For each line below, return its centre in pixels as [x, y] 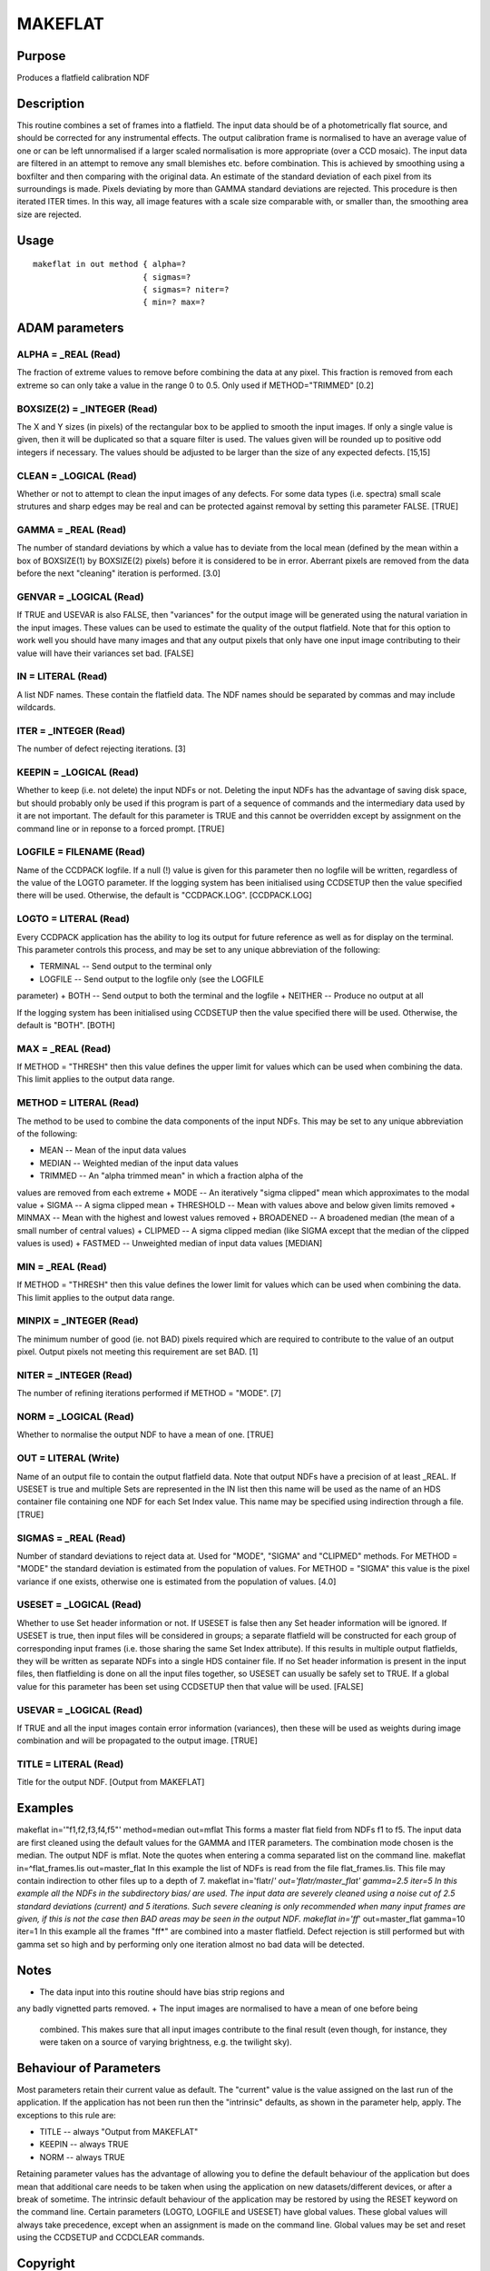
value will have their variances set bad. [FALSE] [105, 653]
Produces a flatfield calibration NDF [83, 78]
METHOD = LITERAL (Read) [78, 1103]
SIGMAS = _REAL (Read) [71, 1538]
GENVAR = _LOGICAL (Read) [80, 597]
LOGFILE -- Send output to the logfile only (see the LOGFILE [152, 979]
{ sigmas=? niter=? [186, 289]
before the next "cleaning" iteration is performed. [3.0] [119, 573]
